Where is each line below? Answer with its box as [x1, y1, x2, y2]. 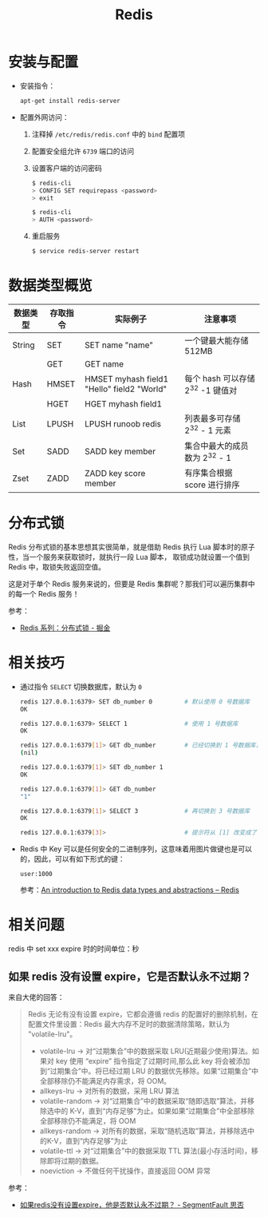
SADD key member [85, 446, 156, 457]
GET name [85, 359, 124, 369]
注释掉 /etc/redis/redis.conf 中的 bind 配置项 [31, 129, 186, 139]
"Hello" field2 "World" [85, 383, 167, 394]
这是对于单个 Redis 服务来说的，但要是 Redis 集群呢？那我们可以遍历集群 [8, 579, 249, 589]
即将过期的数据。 [46, 1156, 104, 1165]
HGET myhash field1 [85, 398, 162, 410]
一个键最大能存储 [184, 335, 249, 346]
